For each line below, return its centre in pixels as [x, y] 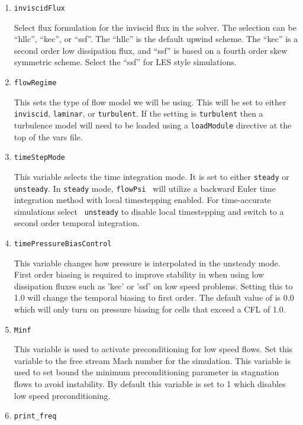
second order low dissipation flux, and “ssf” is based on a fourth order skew [151, 50]
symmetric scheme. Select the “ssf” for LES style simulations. [125, 62]
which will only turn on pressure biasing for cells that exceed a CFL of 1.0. [150, 309]
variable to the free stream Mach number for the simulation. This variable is [152, 360]
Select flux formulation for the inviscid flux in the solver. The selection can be [155, 27]
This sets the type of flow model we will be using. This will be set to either [150, 102]
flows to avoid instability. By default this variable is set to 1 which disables [150, 384]
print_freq [35, 416]
